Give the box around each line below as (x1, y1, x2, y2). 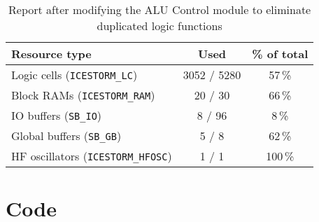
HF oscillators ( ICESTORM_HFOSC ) (11, 148, 172, 164)
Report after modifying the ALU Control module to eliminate (8, 1, 311, 18)
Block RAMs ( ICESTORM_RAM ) (11, 87, 155, 103)
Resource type (11, 46, 92, 62)
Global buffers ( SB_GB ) (11, 127, 122, 144)
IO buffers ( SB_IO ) (11, 107, 102, 123)
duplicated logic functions (97, 18, 222, 34)
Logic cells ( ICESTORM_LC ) (11, 67, 138, 83)
